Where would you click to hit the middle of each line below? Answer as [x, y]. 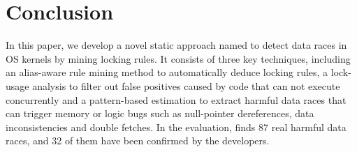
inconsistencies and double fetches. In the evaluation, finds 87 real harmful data [176, 127]
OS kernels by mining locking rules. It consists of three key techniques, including [178, 58]
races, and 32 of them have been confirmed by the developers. [138, 140]
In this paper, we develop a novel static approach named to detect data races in [176, 45]
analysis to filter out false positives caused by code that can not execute [186, 85]
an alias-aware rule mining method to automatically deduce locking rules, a [167, 72]
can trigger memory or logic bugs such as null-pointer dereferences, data [160, 113]
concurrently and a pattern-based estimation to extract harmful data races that [176, 99]
